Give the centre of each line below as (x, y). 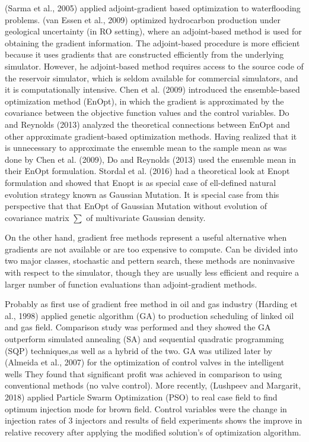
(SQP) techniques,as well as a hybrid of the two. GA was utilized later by (138, 350)
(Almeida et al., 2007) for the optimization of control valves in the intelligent (145, 362)
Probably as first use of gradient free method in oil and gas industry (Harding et (151, 304)
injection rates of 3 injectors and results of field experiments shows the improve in (154, 420)
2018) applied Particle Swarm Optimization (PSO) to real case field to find (141, 397)
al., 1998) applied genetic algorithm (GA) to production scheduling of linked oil (149, 315)
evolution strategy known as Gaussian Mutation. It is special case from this (142, 194)
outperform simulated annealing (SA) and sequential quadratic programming (144, 339)
